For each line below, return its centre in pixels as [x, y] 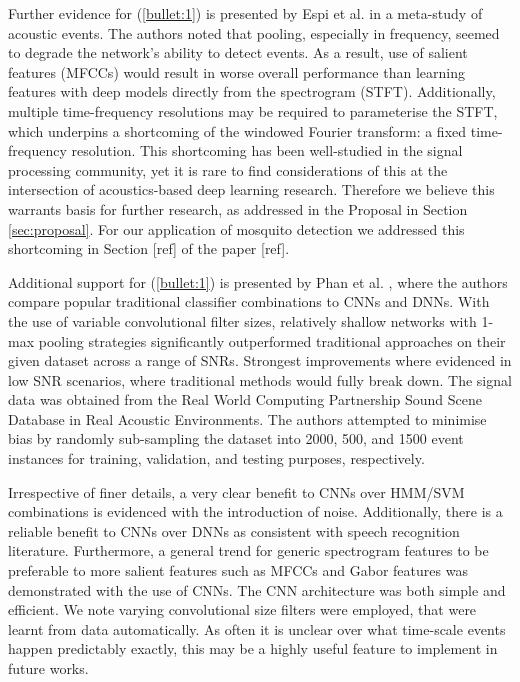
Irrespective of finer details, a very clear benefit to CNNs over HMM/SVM [236, 491]
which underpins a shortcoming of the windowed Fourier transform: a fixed [237, 130]
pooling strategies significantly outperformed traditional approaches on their [272, 340]
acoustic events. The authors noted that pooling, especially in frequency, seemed [254, 32]
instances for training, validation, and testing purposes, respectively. [216, 458]
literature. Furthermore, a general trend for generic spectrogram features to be [248, 550]
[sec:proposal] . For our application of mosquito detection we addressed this [236, 228]
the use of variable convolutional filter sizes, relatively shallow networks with [242, 320]
